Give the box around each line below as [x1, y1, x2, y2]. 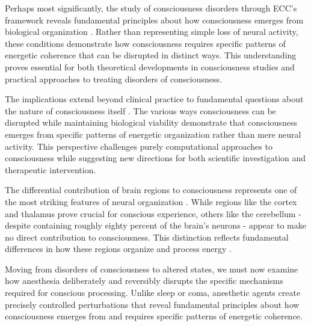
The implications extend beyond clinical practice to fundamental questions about [5, 93, 304, 105]
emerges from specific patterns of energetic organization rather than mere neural [5, 128, 301, 140]
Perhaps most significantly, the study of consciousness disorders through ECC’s [5, 2, 297, 14]
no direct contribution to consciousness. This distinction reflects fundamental [5, 230, 289, 243]
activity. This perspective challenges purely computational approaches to [5, 140, 273, 152]
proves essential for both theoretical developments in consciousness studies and [5, 60, 295, 73]
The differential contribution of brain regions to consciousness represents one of [5, 183, 297, 196]
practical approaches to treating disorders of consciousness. [5, 72, 222, 85]
